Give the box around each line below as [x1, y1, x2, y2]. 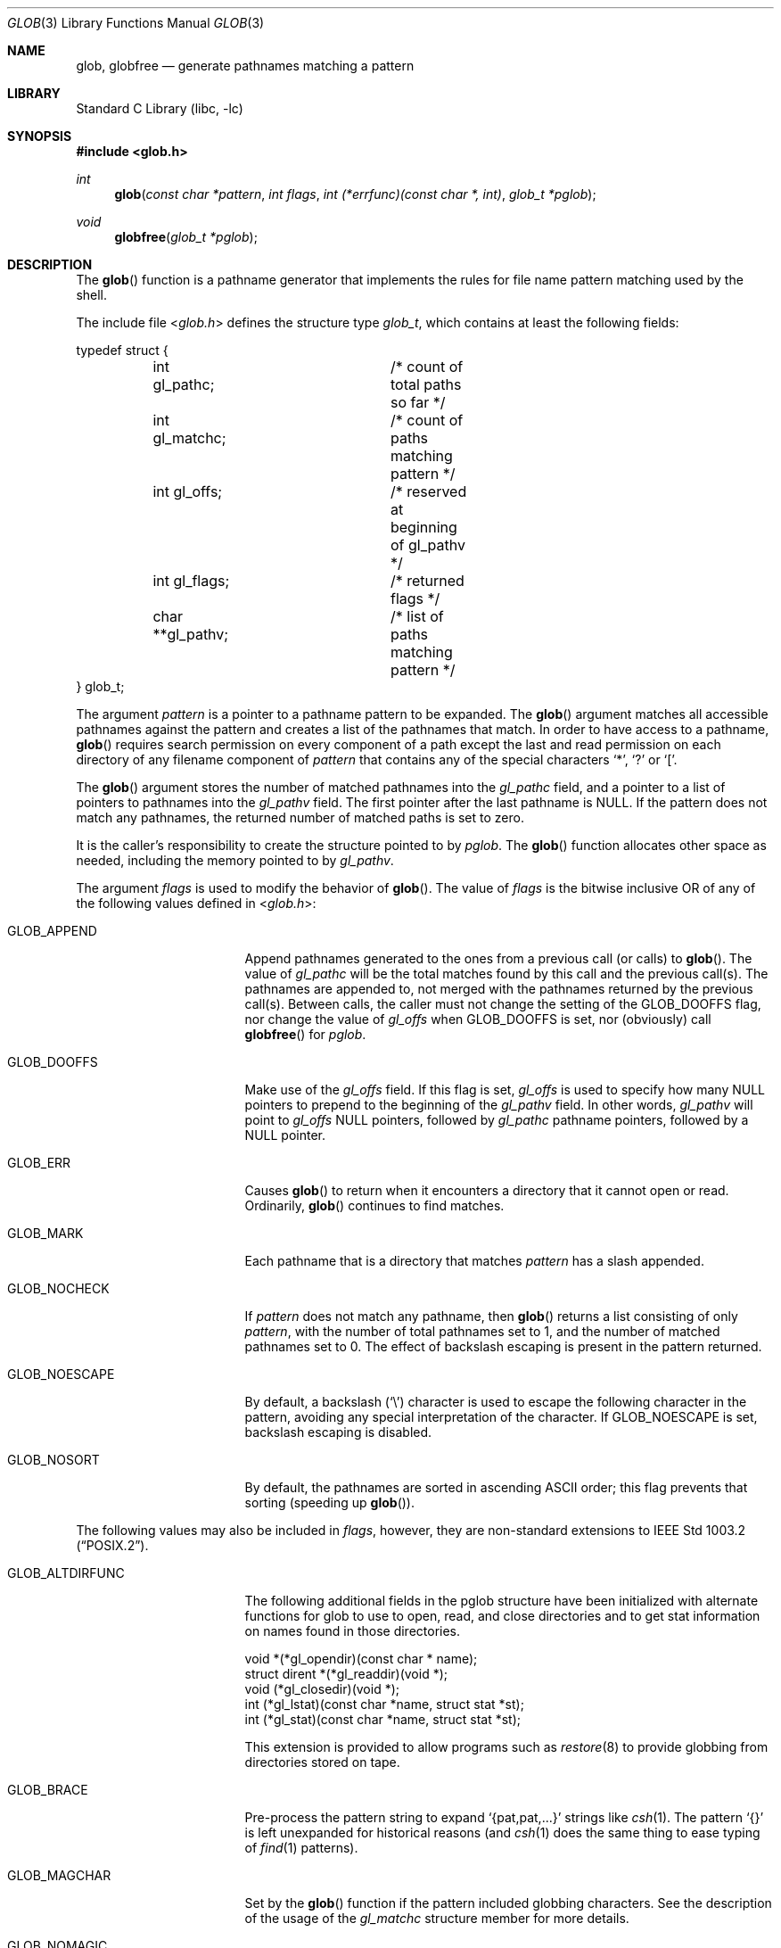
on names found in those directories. [244, 1623, 461, 1638]
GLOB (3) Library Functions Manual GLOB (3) [7, 15, 265, 30]
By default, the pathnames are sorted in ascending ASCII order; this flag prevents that [244, 1480, 748, 1495]
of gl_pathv [390, 536, 465, 554]
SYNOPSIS [7, 128, 72, 144]
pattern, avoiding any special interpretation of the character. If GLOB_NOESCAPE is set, [244, 1409, 758, 1424]
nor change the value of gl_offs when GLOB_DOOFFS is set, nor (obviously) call [244, 1011, 711, 1027]
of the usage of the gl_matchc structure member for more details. [244, 1911, 629, 1926]
